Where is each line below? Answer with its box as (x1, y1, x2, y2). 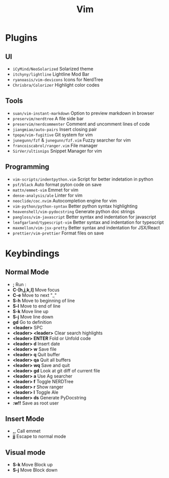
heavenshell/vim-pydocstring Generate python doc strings (12, 208, 135, 214)
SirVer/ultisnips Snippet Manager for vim (12, 148, 102, 154)
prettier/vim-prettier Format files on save (12, 230, 104, 236)
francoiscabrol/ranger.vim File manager (12, 142, 98, 148)
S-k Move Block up (12, 462, 53, 468)
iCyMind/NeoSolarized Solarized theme (12, 66, 94, 72)
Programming (5, 162, 50, 171)
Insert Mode (5, 415, 45, 423)
